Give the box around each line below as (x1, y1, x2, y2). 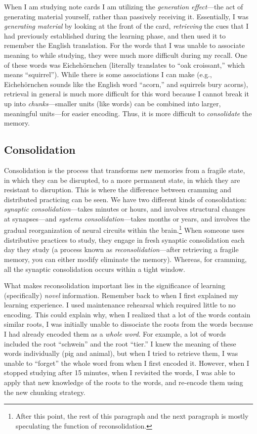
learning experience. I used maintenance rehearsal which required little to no (4, 300, 236, 310)
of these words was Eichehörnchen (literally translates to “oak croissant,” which (4, 59, 245, 70)
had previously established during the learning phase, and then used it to (4, 30, 226, 41)
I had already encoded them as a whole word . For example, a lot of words (4, 329, 226, 339)
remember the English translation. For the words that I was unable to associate (4, 40, 245, 50)
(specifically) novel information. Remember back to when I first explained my (4, 290, 239, 300)
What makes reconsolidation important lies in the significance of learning (4, 280, 225, 291)
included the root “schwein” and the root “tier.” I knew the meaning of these (4, 338, 236, 348)
